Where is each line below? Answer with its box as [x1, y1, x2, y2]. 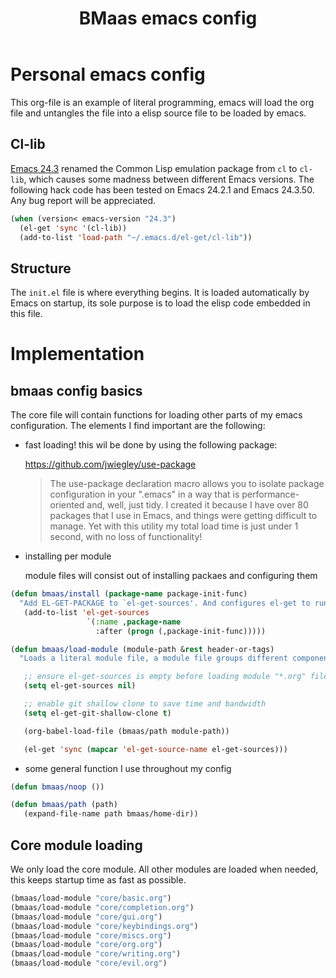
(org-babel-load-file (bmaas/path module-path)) [23, 726, 230, 736]
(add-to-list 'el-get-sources [23, 607, 150, 617]
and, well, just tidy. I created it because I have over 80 [86, 499, 309, 511]
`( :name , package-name [86, 617, 182, 627]
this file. [10, 308, 43, 320]
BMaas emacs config [78, 7, 258, 30]
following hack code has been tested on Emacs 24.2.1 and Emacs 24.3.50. [10, 183, 315, 196]
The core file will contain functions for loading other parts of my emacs [10, 409, 303, 421]
